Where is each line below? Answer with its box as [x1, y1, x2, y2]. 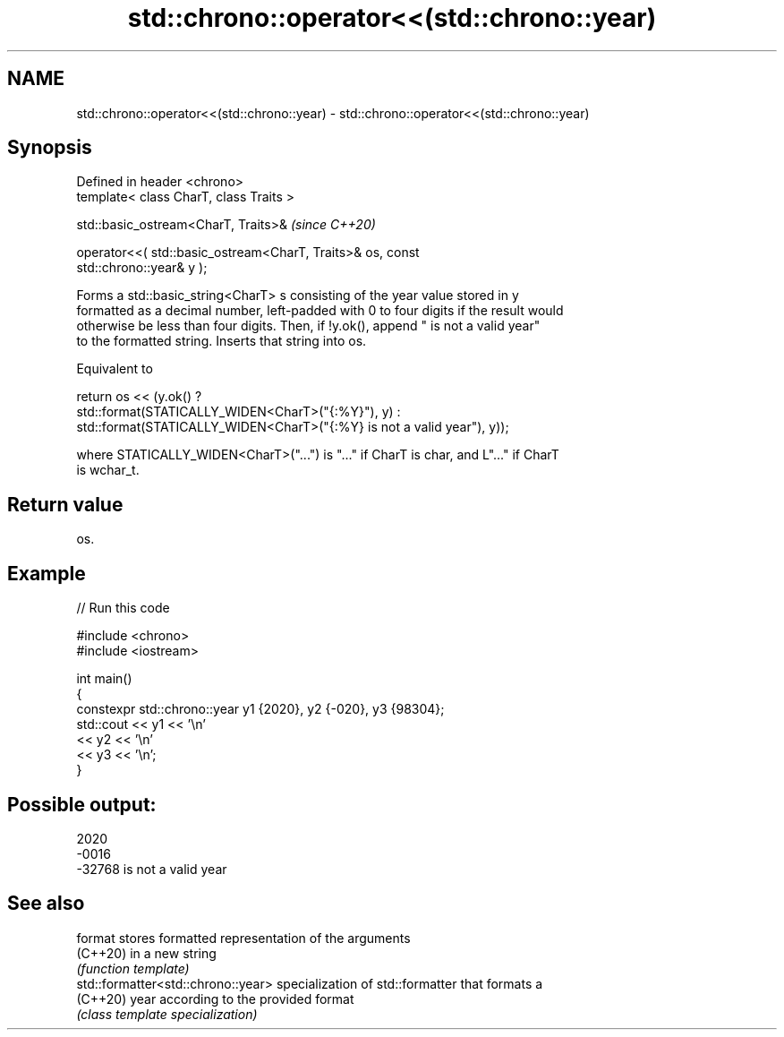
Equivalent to [76, 361, 153, 377]
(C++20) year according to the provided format [76, 990, 354, 1007]
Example [7, 561, 86, 585]
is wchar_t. [76, 462, 140, 478]
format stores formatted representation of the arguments [76, 930, 411, 946]
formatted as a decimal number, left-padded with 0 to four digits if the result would [76, 303, 564, 319]
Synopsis [7, 136, 92, 159]
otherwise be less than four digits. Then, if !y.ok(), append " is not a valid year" [76, 318, 541, 334]
